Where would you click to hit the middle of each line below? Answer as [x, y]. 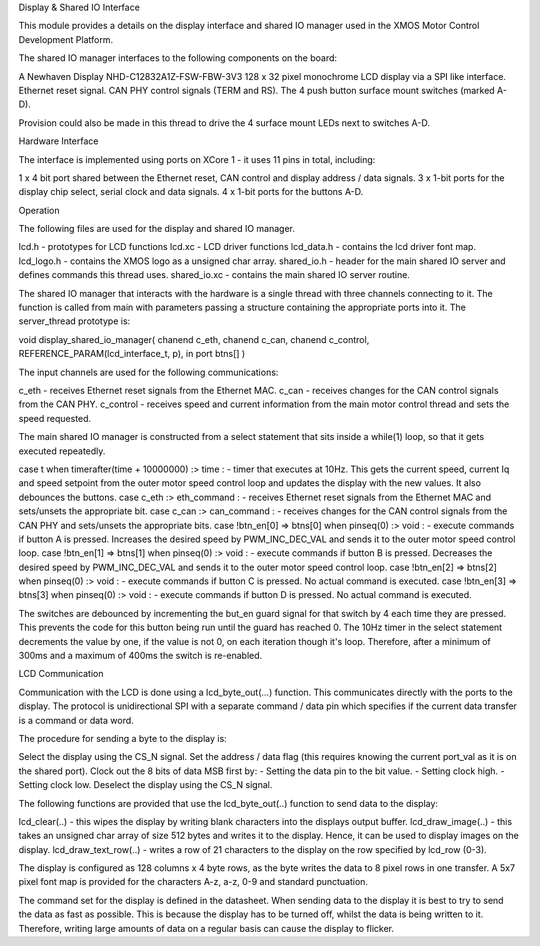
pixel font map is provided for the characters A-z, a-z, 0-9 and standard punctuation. [193, 882]
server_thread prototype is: [74, 321]
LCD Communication [61, 674]
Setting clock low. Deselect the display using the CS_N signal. [145, 785]
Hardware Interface [58, 141]
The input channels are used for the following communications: [148, 372]
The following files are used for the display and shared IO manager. [156, 229]
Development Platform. [66, 39]
